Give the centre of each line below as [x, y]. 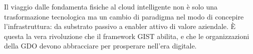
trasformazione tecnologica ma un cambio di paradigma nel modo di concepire [124, 16]
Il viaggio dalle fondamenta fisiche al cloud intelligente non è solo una [111, 6]
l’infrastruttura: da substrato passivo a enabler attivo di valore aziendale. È [120, 26]
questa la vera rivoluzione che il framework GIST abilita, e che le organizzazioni [127, 36]
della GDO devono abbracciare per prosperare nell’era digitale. [100, 46]
